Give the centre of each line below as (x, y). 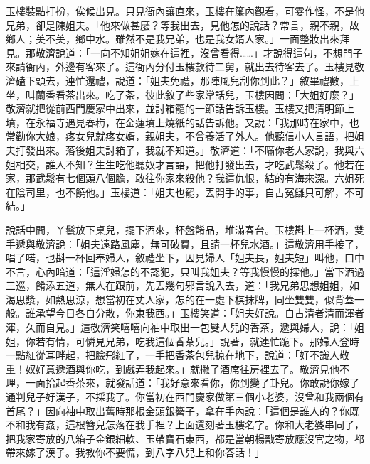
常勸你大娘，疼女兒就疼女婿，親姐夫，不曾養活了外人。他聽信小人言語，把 (180, 136)
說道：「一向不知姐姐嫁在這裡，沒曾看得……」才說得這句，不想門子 (209, 52)
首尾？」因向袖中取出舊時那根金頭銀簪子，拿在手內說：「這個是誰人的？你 (178, 410)
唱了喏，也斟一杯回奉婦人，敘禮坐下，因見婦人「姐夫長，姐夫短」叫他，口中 (185, 258)
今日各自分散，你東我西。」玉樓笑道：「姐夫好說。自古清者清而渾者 (210, 313)
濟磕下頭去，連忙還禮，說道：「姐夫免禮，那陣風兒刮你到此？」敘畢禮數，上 (183, 80)
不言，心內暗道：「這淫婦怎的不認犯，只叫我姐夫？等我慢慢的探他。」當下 (175, 271)
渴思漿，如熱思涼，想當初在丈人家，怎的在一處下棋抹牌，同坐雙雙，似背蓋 (180, 299)
